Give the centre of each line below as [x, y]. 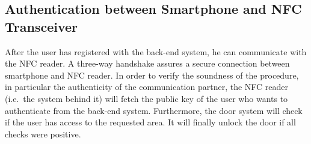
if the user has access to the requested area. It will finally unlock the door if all [150, 122]
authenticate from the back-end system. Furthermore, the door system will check [154, 110]
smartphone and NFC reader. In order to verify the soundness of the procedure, [152, 75]
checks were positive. [43, 133]
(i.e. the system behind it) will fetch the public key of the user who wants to [146, 98]
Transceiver [42, 26]
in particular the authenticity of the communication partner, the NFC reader [147, 87]
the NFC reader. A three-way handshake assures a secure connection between [147, 63]
